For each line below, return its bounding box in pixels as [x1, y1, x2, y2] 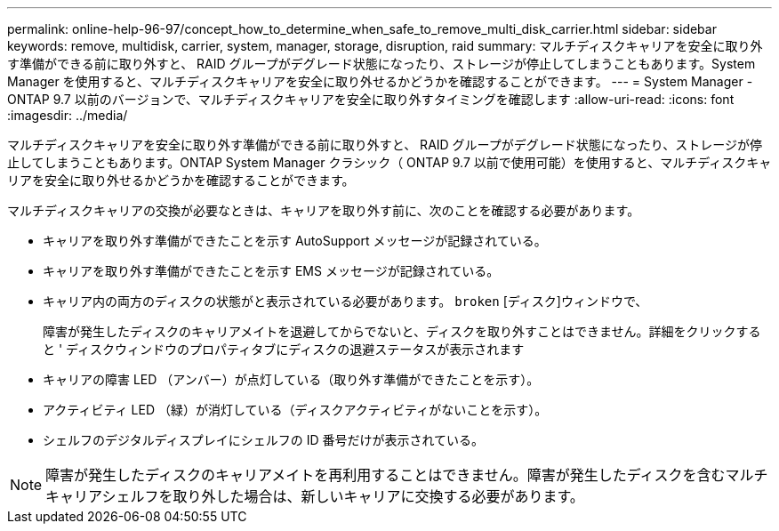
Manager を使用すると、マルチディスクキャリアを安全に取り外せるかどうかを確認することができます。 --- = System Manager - [7, 74, 753, 89]
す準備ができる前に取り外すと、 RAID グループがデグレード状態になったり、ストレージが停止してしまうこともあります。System [7, 56, 756, 71]
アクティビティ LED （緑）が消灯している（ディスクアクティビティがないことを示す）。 [43, 402, 548, 417]
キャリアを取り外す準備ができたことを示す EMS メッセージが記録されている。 [43, 263, 500, 278]
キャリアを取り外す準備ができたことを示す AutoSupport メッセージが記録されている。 [43, 233, 547, 248]
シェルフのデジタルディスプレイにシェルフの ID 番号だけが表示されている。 [43, 432, 485, 447]
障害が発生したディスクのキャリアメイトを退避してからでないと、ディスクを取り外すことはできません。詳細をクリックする [43, 324, 761, 339]
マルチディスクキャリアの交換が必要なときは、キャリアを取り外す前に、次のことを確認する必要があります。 [7, 203, 640, 218]
